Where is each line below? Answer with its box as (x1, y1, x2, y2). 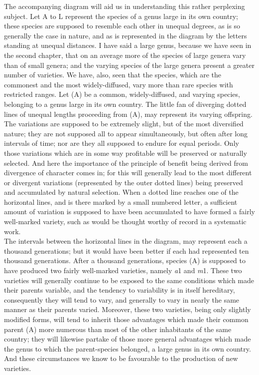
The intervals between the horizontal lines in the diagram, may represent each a (4, 236, 248, 246)
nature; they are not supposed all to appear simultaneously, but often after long (4, 128, 248, 138)
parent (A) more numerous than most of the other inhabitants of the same (4, 324, 232, 334)
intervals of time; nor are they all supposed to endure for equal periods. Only (4, 138, 239, 148)
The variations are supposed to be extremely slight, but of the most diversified (4, 118, 244, 129)
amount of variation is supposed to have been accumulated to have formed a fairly (4, 206, 255, 217)
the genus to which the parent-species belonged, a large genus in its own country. (4, 343, 251, 354)
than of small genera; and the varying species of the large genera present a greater (4, 59, 255, 70)
